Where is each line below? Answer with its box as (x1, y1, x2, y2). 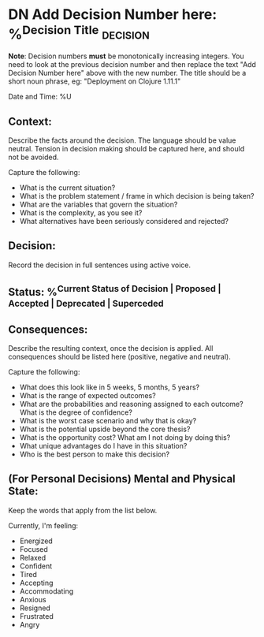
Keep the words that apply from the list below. (8, 505, 158, 515)
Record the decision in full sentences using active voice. (8, 260, 191, 270)
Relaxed (19, 553, 46, 562)
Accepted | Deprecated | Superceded (8, 298, 164, 309)
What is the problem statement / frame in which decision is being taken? (19, 192, 255, 201)
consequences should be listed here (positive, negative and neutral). (8, 352, 231, 362)
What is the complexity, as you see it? (19, 208, 143, 218)
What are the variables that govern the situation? (19, 199, 178, 210)
